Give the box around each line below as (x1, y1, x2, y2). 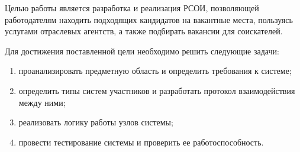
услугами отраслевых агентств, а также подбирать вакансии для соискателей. (5, 25, 283, 37)
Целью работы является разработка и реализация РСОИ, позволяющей (5, 2, 259, 14)
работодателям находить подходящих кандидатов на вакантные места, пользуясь (5, 13, 293, 25)
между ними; (18, 96, 66, 108)
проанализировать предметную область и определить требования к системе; (18, 64, 292, 77)
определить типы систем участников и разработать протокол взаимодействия (18, 84, 295, 96)
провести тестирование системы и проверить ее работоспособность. (18, 135, 264, 148)
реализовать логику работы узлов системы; (18, 116, 173, 128)
